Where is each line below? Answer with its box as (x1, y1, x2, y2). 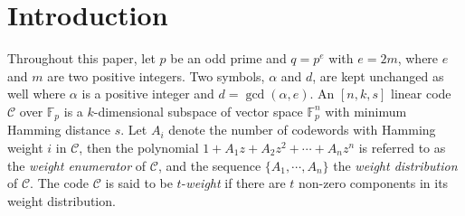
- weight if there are (181, 174, 286, 193)
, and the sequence (157, 155, 261, 174)
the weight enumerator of (7, 155, 147, 174)
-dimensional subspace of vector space (93, 101, 303, 120)
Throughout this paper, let (7, 49, 156, 68)
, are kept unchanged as (312, 66, 444, 85)
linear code (391, 84, 451, 103)
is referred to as (358, 137, 446, 156)
